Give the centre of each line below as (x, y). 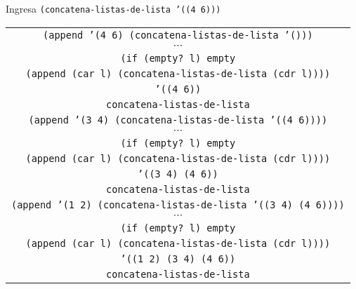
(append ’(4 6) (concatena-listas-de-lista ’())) (178, 35)
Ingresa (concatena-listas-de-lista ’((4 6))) (113, 8)
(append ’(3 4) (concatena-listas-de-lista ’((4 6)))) (178, 120)
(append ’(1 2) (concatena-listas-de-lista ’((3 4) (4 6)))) (178, 204)
